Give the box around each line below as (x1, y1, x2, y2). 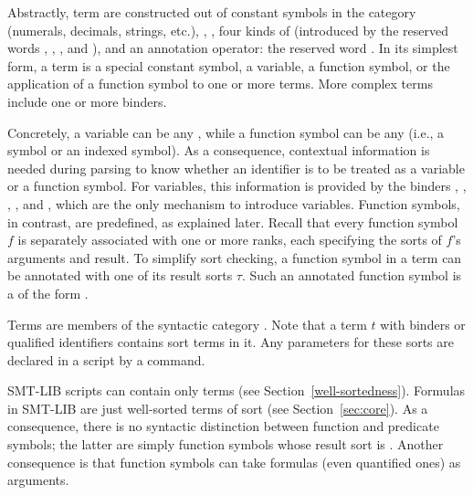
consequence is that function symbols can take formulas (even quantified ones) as (7, 452, 461, 471)
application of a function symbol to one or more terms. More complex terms (7, 74, 433, 93)
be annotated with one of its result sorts (7, 266, 233, 285)
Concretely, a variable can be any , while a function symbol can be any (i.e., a (7, 122, 445, 142)
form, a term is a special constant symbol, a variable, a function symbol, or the (7, 56, 450, 75)
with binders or (380, 314, 466, 333)
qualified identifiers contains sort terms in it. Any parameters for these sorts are (7, 332, 454, 352)
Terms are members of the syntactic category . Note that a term (7, 314, 367, 333)
